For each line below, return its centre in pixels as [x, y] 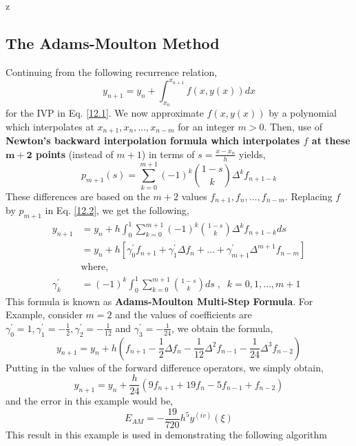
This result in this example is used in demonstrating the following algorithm [166, 434]
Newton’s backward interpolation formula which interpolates [153, 140]
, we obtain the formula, [222, 328]
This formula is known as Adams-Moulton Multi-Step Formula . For [159, 301]
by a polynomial [303, 113]
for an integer [206, 126]
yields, [252, 154]
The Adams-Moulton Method [113, 42]
